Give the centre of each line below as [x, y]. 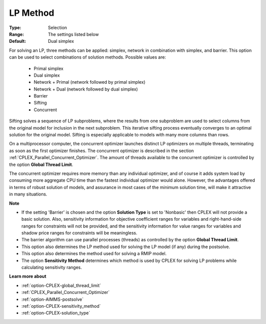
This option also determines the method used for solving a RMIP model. [94, 254]
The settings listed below [73, 34]
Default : [18, 41]
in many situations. [28, 194]
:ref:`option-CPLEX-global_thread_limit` [61, 285]
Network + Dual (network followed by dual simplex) [86, 89]
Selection [58, 28]
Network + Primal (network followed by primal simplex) [90, 82]
